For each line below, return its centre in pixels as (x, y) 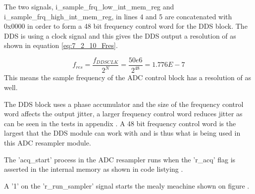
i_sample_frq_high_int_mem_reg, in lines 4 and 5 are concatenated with (118, 16)
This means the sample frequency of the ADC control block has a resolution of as (127, 77)
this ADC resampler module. (48, 142)
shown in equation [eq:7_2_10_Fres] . (61, 45)
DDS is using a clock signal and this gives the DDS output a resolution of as (120, 35)
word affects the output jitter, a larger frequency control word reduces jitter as (123, 114)
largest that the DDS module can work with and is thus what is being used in (122, 133)
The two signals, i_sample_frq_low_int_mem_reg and (89, 6)
